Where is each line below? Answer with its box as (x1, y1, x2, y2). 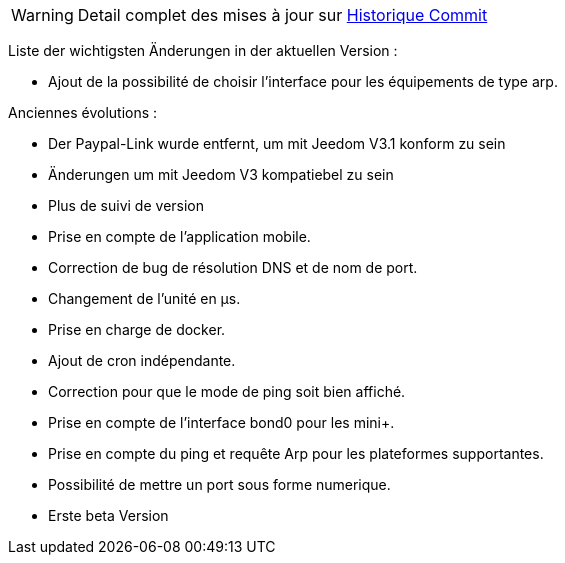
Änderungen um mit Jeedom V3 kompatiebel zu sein (48, 166, 394, 183)
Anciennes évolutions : (8, 104, 158, 121)
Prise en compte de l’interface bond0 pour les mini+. (48, 414, 395, 431)
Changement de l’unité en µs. (48, 290, 241, 307)
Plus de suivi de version (48, 197, 205, 214)
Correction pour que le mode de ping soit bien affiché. (48, 383, 406, 400)
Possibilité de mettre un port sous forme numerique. (48, 476, 391, 493)
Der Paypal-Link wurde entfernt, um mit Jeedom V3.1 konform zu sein (48, 135, 506, 152)
